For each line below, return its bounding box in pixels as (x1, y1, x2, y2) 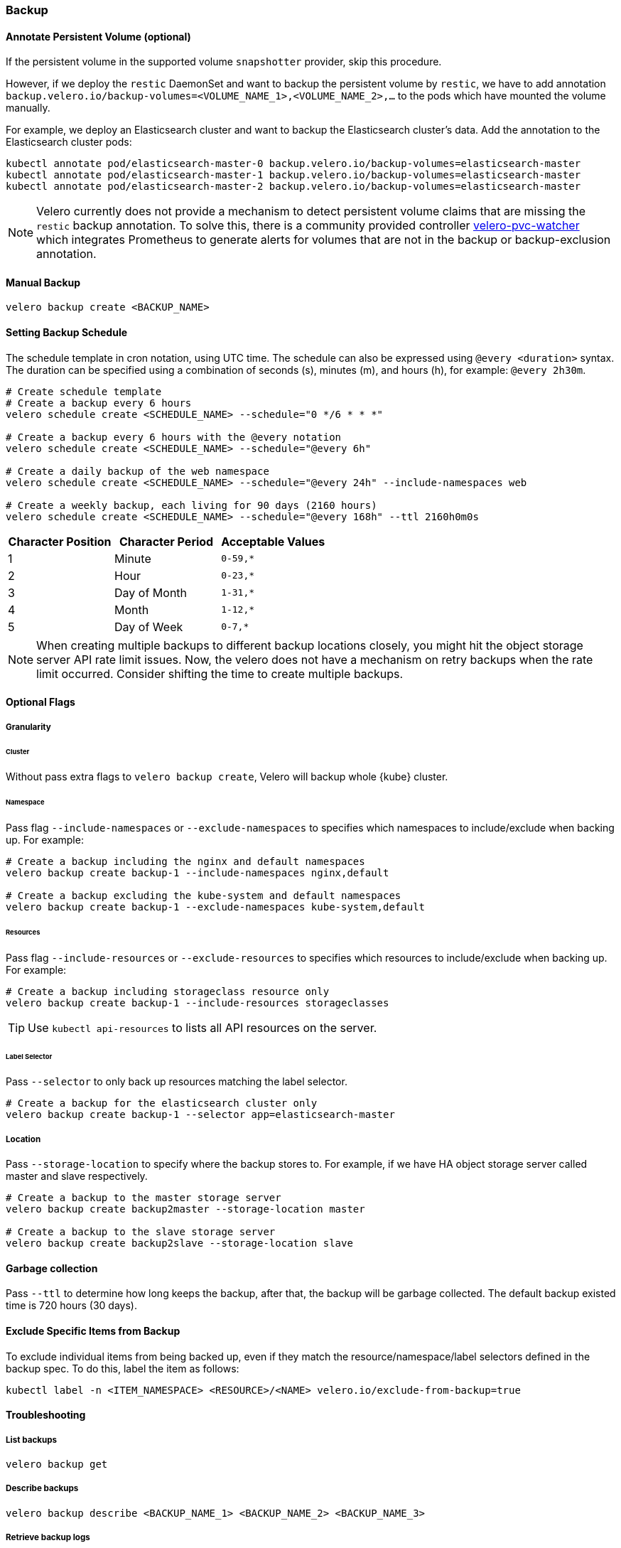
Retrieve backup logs (6, 1532, 90, 1543)
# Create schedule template (6, 385, 162, 397)
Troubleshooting (6, 1409, 86, 1421)
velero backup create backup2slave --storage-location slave (6, 1237, 353, 1249)
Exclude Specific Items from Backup (6, 1325, 180, 1338)
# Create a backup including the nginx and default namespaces (6, 856, 365, 868)
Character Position (8, 534, 112, 549)
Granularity (6, 721, 51, 732)
